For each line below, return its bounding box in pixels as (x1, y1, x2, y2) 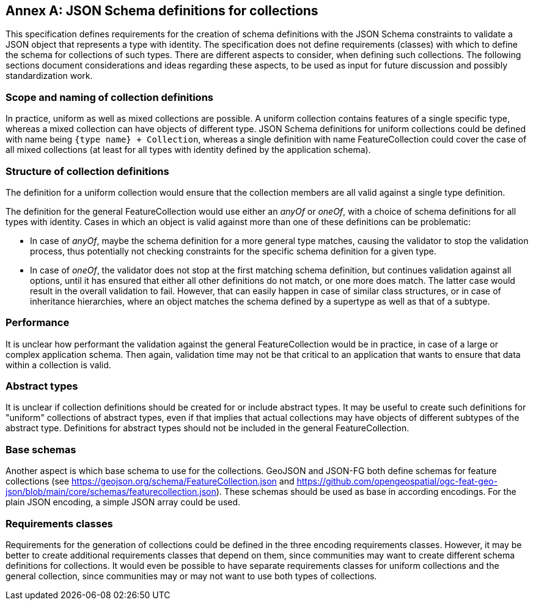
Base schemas (6, 443, 76, 456)
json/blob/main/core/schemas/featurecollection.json (6, 486, 216, 497)
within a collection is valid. (6, 359, 111, 370)
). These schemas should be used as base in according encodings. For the (216, 486, 516, 497)
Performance (6, 316, 70, 329)
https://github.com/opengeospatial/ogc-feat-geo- (296, 476, 498, 487)
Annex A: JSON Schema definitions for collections (6, 3, 318, 18)
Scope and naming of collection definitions (6, 91, 214, 103)
